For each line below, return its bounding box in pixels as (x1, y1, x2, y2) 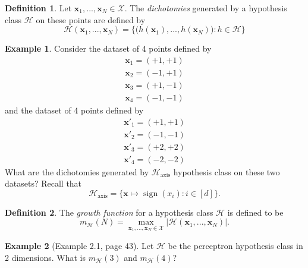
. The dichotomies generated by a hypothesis (124, 2, 287, 14)
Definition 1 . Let (5, 2, 72, 14)
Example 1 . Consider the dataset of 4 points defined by (5, 42, 212, 55)
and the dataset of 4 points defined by (5, 103, 144, 116)
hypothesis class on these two (173, 165, 280, 178)
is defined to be (227, 206, 284, 218)
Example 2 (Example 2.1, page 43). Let (5, 239, 154, 252)
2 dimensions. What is (5, 251, 86, 263)
